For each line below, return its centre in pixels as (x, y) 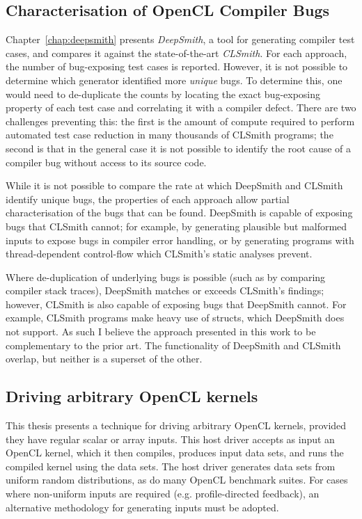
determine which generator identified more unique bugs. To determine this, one (174, 80)
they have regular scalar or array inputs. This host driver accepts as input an (170, 439)
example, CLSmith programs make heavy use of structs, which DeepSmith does (175, 318)
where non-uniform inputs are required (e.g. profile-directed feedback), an (163, 494)
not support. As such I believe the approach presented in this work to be (161, 332)
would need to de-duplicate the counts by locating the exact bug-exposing (163, 94)
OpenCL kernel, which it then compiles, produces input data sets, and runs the (175, 453)
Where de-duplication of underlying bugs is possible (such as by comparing (166, 277)
